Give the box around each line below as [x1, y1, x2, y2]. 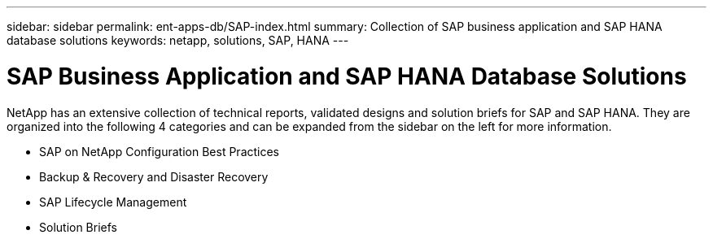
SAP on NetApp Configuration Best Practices [39, 144, 280, 159]
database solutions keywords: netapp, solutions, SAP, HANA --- [7, 33, 349, 47]
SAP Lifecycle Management [39, 194, 187, 209]
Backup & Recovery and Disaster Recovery [39, 169, 269, 184]
